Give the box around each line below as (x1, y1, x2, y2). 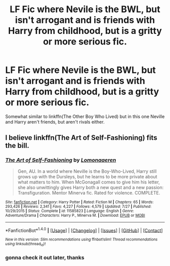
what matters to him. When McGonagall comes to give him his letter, (17, 179, 160, 185)
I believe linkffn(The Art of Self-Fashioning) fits (5, 133, 158, 142)
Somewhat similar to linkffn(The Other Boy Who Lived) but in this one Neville (5, 113, 165, 120)
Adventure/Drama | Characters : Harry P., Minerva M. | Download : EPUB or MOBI (5, 213, 145, 218)
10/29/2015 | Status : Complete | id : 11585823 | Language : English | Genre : (5, 208, 134, 213)
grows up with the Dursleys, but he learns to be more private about (17, 173, 158, 179)
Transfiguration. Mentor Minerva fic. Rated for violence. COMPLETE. (17, 189, 160, 196)
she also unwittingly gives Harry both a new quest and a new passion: (17, 184, 164, 191)
